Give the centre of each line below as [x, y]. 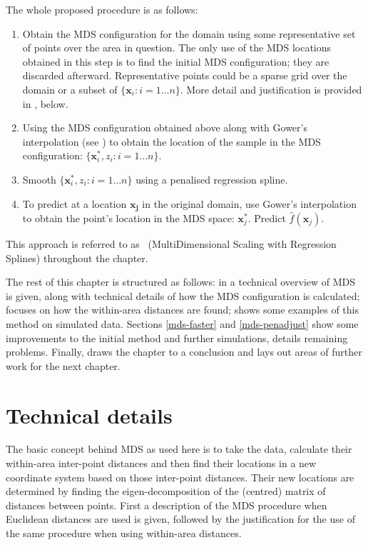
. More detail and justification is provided [271, 89]
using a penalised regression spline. [212, 179]
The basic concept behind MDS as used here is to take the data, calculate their [179, 449]
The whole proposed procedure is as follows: [102, 9]
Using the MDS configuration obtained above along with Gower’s [165, 127]
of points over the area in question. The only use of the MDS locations [177, 47]
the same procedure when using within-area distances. [124, 533]
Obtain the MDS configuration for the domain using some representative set [189, 33]
